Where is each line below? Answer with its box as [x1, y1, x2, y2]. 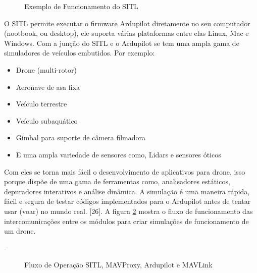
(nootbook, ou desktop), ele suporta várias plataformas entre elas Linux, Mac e [4, 28, 249, 38]
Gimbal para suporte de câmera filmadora [16, 132, 146, 143]
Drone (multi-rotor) [16, 64, 77, 75]
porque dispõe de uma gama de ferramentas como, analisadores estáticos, [4, 176, 230, 187]
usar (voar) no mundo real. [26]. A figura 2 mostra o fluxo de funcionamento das [4, 205, 253, 216]
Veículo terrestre [16, 98, 67, 109]
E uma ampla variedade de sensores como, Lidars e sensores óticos [16, 149, 221, 159]
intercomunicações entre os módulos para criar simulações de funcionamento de [4, 215, 249, 226]
